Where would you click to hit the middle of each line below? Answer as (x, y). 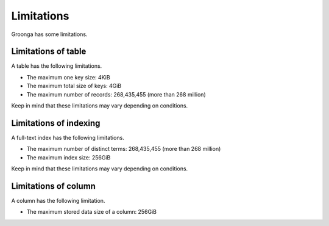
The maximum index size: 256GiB (69, 157)
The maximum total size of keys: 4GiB (74, 86)
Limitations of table (49, 52)
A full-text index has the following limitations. (68, 137)
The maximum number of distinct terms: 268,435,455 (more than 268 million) (124, 149)
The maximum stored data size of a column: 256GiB (91, 212)
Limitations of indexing (56, 123)
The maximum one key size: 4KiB (68, 77)
